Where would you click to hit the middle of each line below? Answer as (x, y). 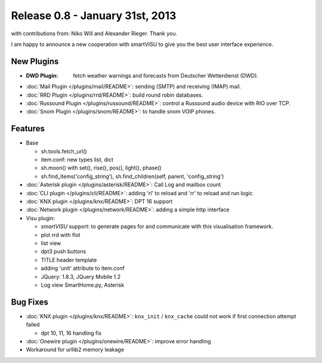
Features (28, 129)
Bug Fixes (30, 302)
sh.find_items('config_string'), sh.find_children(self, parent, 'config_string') (132, 176)
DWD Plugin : (42, 75)
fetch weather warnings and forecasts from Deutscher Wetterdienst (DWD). (166, 75)
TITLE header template (69, 260)
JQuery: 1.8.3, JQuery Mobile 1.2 (81, 276)
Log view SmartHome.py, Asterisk (83, 285)
